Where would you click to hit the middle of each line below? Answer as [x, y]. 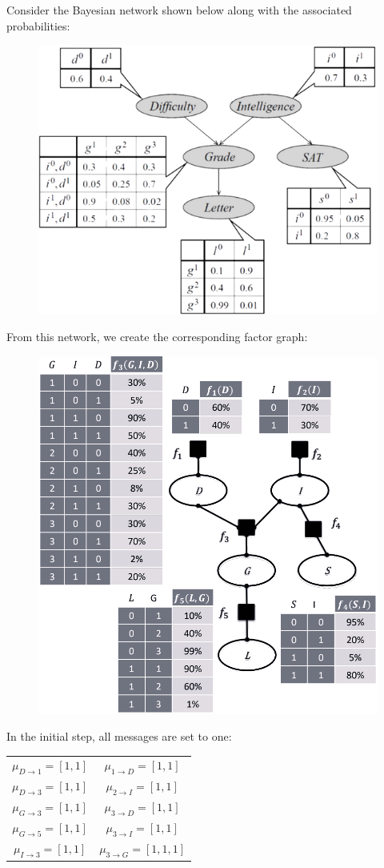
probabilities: [38, 25]
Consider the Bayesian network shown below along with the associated [179, 10]
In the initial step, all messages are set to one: [119, 735]
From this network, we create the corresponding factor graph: [157, 337]
